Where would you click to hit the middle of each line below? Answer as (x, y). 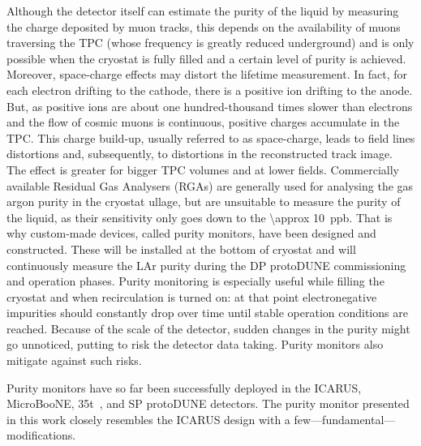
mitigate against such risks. (74, 360)
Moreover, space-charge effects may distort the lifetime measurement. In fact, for (207, 74)
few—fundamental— (345, 419)
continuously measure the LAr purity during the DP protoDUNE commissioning (206, 265)
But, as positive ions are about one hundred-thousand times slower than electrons (210, 106)
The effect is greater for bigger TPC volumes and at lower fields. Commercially (203, 169)
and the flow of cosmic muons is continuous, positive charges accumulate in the (203, 122)
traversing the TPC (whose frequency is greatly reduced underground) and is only (210, 43)
